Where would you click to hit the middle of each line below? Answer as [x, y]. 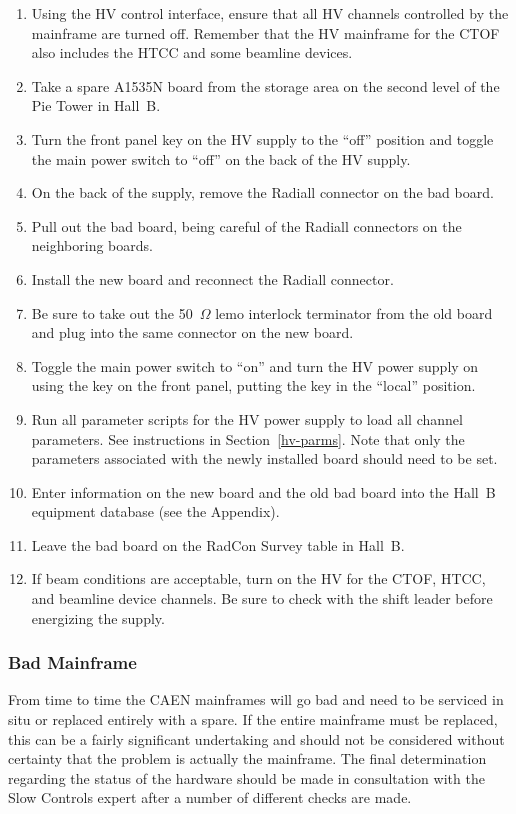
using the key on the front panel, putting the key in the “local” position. [253, 385]
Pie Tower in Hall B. [96, 105]
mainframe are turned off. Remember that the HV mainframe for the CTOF [265, 32]
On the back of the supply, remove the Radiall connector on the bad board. [262, 192]
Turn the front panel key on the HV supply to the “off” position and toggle [262, 138]
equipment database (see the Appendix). [155, 511]
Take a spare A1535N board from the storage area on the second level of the [265, 85]
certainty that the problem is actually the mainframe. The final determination [247, 758]
